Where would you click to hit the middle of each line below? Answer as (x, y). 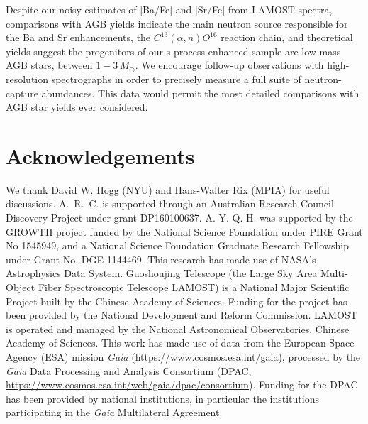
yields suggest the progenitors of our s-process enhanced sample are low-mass (173, 51)
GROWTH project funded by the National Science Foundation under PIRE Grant (184, 231)
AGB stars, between (49, 65)
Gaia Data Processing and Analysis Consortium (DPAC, (129, 370)
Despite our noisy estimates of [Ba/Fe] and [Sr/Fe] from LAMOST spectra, (169, 9)
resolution (27, 78)
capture (22, 93)
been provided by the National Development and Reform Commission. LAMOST (182, 315)
